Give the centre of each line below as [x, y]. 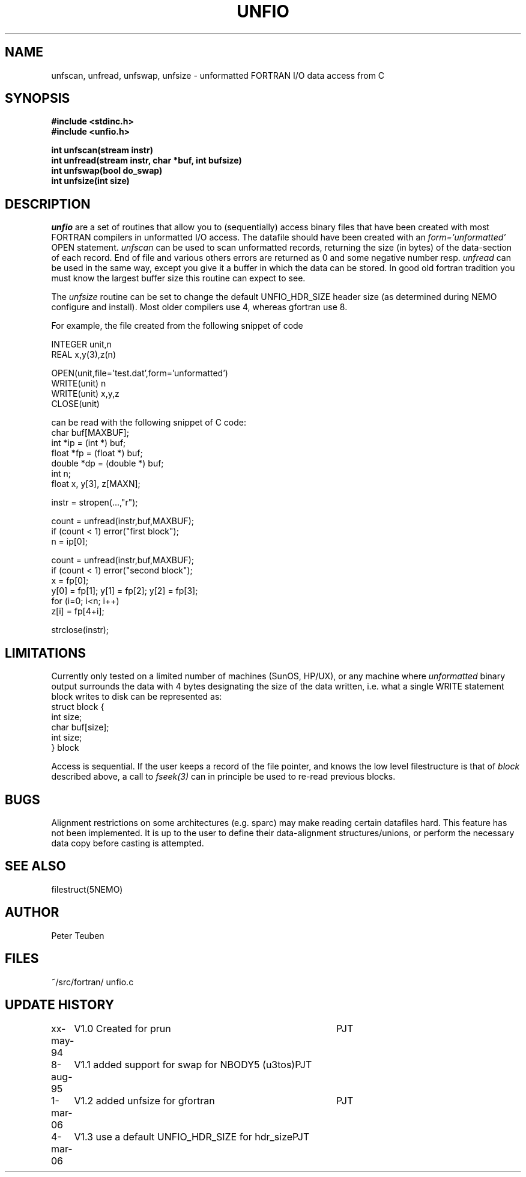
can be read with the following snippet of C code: [149, 423]
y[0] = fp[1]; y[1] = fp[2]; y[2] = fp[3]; [125, 591]
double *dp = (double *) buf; [107, 463]
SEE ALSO [35, 866]
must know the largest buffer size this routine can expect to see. [178, 278]
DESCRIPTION [48, 204]
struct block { [78, 707]
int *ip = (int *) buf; [89, 443]
